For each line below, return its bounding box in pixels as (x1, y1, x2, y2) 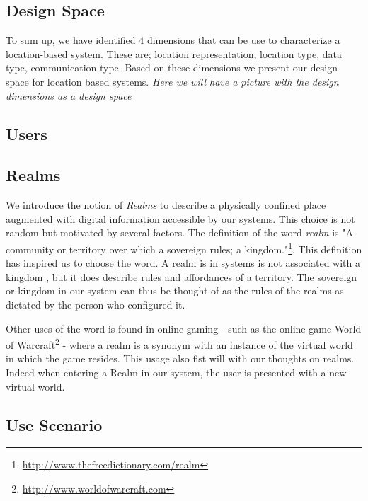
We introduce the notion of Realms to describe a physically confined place (6, 197, 326, 212)
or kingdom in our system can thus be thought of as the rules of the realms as (6, 283, 344, 298)
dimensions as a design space (6, 88, 132, 103)
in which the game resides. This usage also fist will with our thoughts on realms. (6, 351, 355, 366)
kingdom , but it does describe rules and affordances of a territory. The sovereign (6, 269, 357, 284)
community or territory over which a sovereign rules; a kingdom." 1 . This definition (6, 239, 362, 256)
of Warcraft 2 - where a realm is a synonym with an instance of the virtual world (6, 335, 353, 352)
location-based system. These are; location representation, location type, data (6, 46, 342, 61)
